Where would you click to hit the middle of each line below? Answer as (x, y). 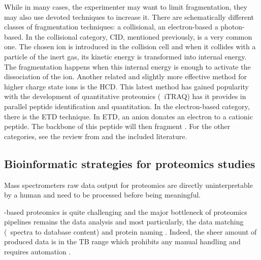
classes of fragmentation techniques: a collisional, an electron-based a (111, 27)
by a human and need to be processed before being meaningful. (103, 195)
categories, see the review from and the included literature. (96, 136)
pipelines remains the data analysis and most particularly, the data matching (124, 222)
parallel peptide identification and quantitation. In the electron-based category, (127, 106)
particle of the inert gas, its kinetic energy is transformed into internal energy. (125, 56)
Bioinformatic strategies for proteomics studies (130, 163)
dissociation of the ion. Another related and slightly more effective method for (125, 76)
